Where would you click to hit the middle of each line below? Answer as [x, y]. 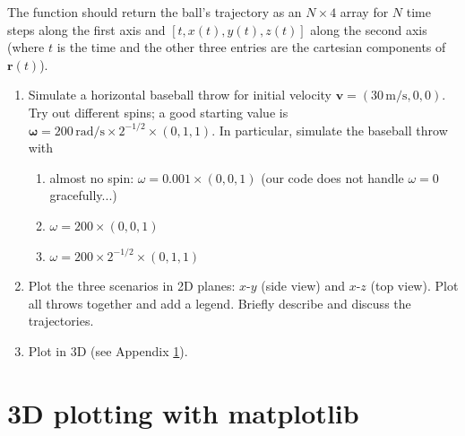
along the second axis [369, 29]
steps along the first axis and [86, 29]
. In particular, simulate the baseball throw [330, 130]
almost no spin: [92, 177]
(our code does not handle [332, 177]
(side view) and [303, 286]
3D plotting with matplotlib [183, 412]
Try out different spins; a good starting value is [158, 112]
